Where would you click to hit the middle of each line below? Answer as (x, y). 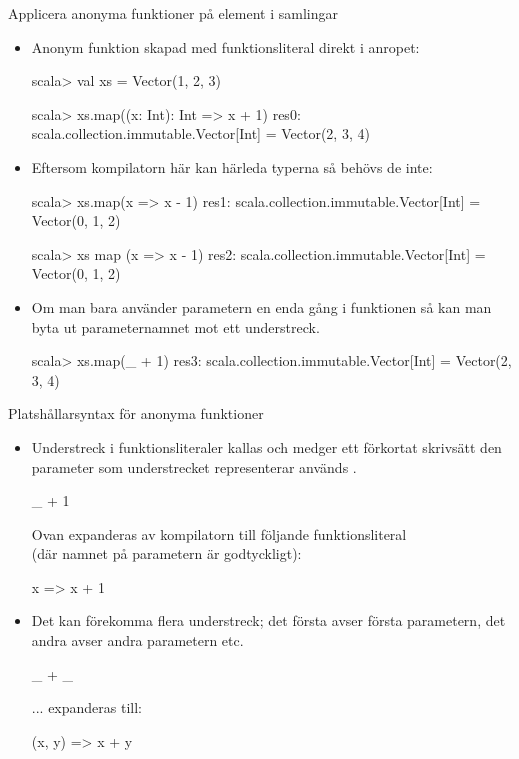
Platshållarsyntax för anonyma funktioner (136, 413)
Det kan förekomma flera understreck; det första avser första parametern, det (268, 620)
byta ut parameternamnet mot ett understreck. (175, 326)
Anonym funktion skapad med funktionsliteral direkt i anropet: (225, 46)
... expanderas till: (86, 707)
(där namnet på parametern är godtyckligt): (166, 553)
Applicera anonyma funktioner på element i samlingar (173, 13)
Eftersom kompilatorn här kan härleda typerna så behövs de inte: (232, 166)
